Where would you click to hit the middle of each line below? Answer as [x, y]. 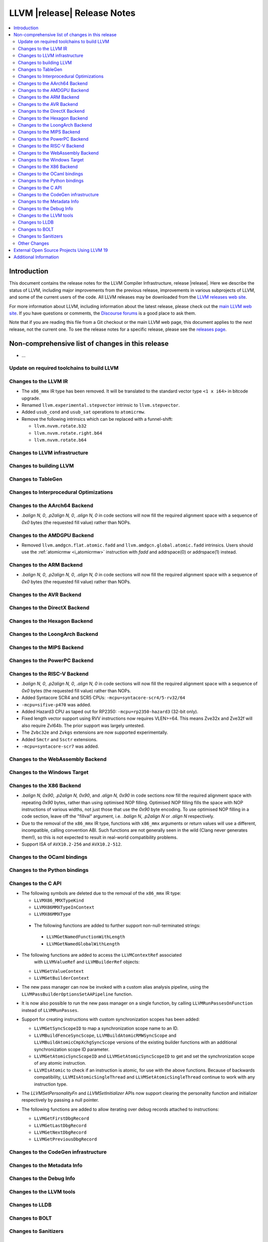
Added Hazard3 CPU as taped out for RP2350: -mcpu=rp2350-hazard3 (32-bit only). [110, 711]
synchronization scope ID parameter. [72, 1049]
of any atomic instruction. [60, 1063]
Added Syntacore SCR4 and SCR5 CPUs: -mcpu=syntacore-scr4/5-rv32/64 [103, 698]
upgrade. [31, 398]
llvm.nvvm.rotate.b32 [60, 426]
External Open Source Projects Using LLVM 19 [61, 250]
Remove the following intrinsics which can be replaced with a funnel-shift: [97, 419]
